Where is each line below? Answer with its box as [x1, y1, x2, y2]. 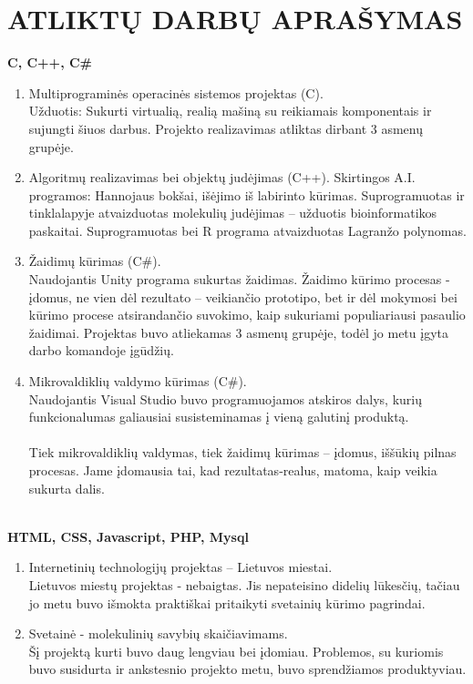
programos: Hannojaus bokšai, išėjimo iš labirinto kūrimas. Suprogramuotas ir [28, 185, 465, 204]
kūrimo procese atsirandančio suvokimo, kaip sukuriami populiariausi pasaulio [28, 305, 466, 324]
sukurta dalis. [28, 478, 105, 497]
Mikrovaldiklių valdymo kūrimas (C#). [28, 372, 247, 391]
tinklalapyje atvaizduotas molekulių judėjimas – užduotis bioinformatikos [28, 203, 437, 222]
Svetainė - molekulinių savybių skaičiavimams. [28, 624, 288, 643]
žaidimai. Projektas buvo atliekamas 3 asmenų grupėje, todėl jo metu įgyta [28, 322, 448, 342]
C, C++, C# [7, 53, 93, 72]
